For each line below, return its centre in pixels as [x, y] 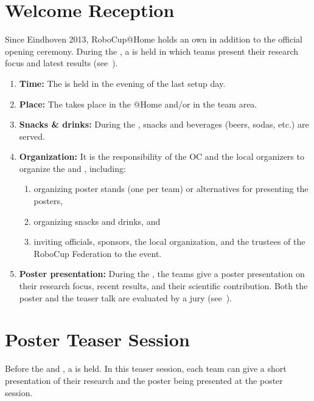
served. [32, 136]
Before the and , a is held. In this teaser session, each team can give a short [146, 368]
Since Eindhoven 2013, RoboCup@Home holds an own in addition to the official [154, 39]
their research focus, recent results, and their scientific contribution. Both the [163, 286]
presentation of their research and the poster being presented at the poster [144, 380]
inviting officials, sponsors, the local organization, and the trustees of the [169, 242]
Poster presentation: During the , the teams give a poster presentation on [162, 274]
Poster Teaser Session [97, 339]
